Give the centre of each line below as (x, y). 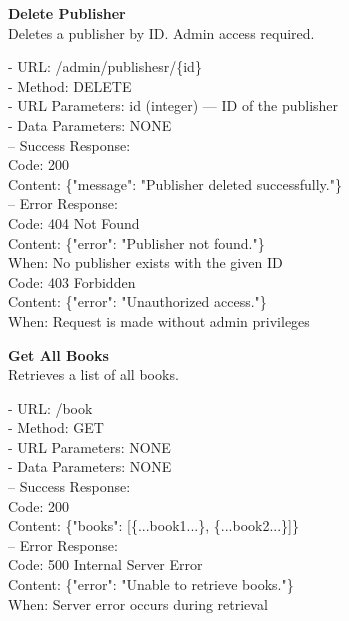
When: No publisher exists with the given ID (145, 262)
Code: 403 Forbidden (72, 281)
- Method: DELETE (70, 85)
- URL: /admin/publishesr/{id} (105, 66)
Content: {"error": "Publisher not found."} (136, 242)
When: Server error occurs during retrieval (138, 603)
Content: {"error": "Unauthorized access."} (137, 301)
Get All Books (58, 354)
